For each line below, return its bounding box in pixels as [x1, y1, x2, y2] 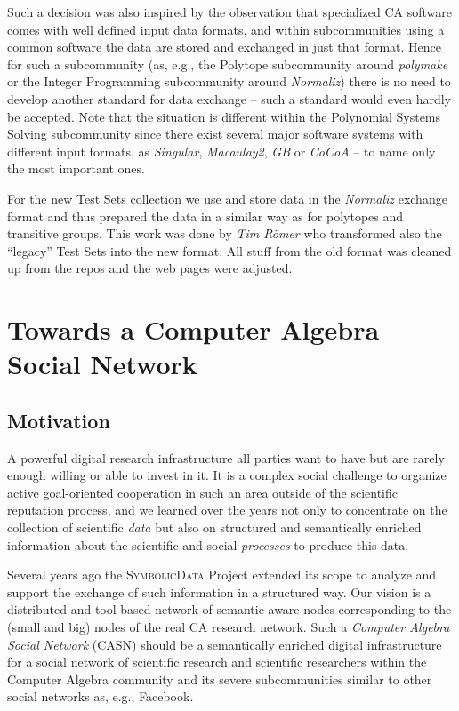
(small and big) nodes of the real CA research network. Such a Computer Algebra [7, 618, 450, 636]
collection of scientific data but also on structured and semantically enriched [7, 518, 422, 537]
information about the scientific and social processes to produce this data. [7, 535, 409, 554]
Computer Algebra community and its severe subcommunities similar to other [7, 669, 432, 688]
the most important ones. [7, 159, 145, 178]
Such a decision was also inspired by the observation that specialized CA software [7, 3, 452, 20]
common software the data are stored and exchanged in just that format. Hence [7, 37, 442, 56]
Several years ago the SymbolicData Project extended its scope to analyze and [7, 565, 437, 584]
